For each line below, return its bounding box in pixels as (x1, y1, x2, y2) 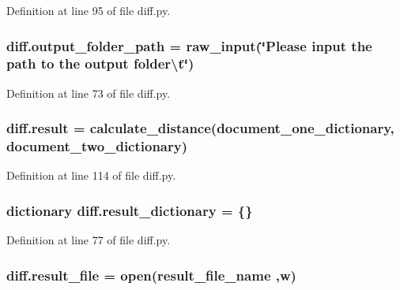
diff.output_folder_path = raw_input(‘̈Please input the (6, 35, 372, 55)
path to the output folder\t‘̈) (6, 54, 194, 73)
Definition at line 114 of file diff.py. (6, 167, 176, 184)
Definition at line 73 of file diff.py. (6, 84, 171, 101)
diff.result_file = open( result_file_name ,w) (6, 265, 296, 284)
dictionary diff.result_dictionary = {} (6, 200, 253, 220)
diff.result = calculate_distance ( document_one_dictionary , (6, 118, 394, 138)
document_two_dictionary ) (6, 136, 188, 156)
